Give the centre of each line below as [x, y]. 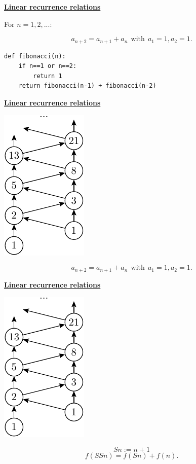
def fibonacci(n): [35, 56]
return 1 [48, 76]
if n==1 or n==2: [48, 66]
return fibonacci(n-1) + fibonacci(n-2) [87, 86]
